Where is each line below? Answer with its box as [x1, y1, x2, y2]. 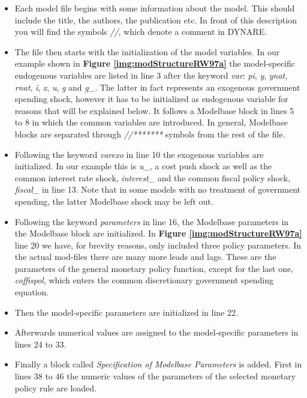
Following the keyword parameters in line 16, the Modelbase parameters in [14, 215, 289, 228]
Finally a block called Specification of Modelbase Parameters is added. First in [14, 358, 302, 370]
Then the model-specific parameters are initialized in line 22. [14, 306, 238, 318]
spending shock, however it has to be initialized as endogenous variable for [14, 92, 288, 105]
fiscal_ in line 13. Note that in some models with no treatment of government [14, 183, 301, 196]
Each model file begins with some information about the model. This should [14, 2, 295, 14]
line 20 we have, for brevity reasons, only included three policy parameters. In [14, 238, 302, 251]
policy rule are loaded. [14, 381, 97, 394]
